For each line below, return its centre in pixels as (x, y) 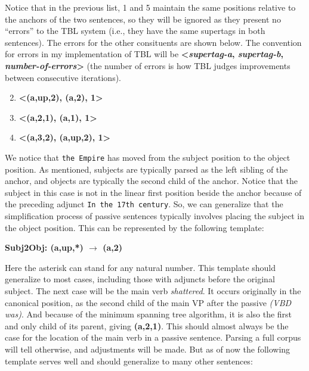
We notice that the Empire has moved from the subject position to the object (148, 157)
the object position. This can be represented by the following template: (135, 227)
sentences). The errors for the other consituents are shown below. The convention (153, 42)
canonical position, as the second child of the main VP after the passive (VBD (148, 302)
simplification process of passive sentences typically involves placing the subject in (154, 216)
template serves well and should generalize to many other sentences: (129, 361)
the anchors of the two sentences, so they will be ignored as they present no (143, 19)
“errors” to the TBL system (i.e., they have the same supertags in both (135, 31)
